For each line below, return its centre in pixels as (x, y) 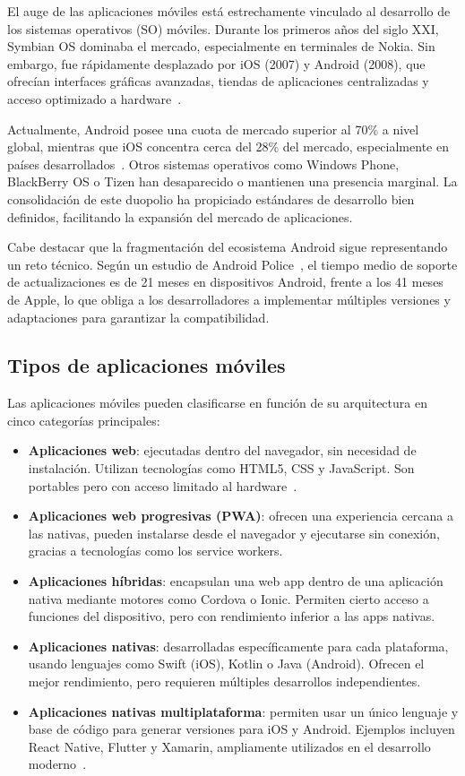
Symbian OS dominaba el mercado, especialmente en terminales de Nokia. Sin (221, 46)
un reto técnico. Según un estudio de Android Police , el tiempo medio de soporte (232, 264)
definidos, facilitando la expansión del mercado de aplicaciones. (180, 216)
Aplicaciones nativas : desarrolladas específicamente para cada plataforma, (238, 646)
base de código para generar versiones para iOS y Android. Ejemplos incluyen (241, 729)
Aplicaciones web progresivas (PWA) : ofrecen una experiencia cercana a (241, 516)
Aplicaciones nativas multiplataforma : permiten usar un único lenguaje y (243, 711)
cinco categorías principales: (84, 420)
